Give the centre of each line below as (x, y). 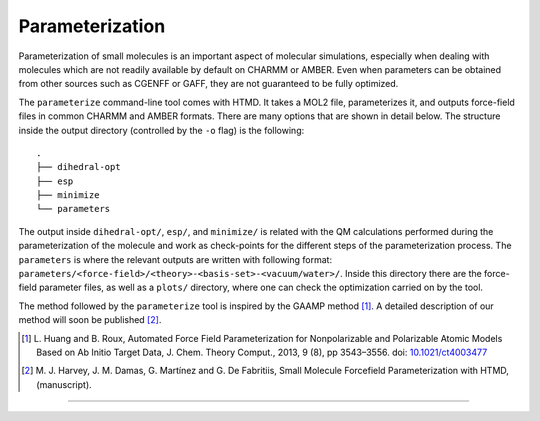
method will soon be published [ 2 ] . (90, 320)
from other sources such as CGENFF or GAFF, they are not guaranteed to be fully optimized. (208, 84)
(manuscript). (64, 384)
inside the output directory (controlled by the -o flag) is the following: (161, 130)
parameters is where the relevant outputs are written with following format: (175, 259)
